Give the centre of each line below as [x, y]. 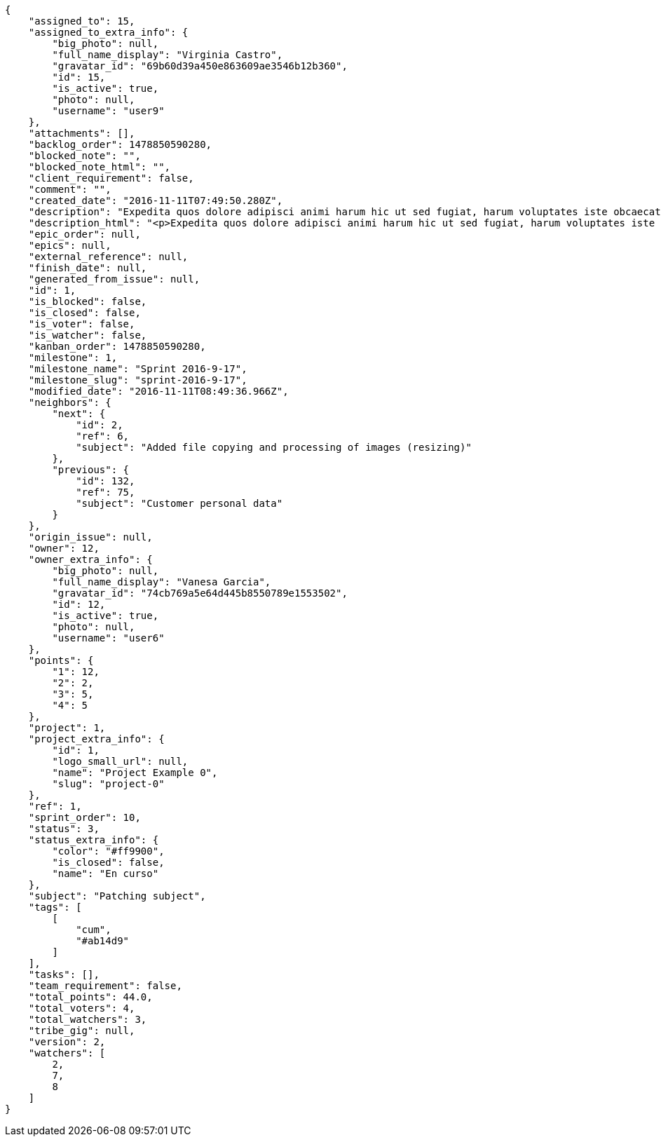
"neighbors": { [70, 402]
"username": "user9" [108, 111]
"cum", [94, 930]
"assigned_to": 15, [82, 21]
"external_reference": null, [108, 257]
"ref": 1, [55, 806]
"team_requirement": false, [105, 986]
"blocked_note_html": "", [100, 167]
